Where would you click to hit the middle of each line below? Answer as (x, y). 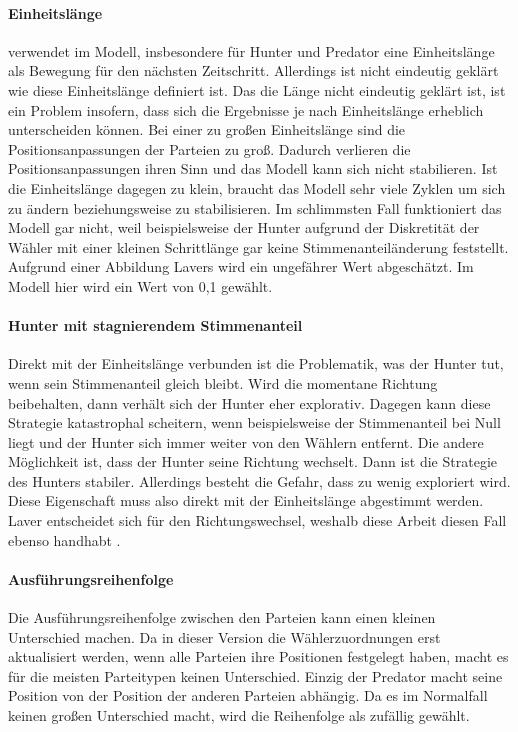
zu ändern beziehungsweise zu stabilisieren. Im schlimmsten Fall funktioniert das (255, 207)
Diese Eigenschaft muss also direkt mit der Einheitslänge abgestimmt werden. (246, 500)
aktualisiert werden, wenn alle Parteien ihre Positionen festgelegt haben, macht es (258, 656)
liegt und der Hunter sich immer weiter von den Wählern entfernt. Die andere (246, 441)
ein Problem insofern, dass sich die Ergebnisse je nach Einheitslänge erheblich (246, 109)
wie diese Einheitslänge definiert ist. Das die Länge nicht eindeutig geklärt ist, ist (257, 89)
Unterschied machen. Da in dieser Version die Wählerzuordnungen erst (224, 636)
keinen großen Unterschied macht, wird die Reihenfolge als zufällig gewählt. (239, 715)
